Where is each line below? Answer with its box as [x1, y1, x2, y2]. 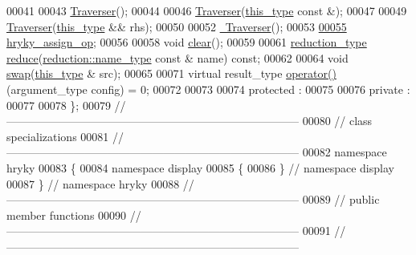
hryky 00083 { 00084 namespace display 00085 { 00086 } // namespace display [6, 159, 394, 176]
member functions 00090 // [6, 206, 141, 223]
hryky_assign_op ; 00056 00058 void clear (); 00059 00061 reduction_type [6, 34, 367, 51]
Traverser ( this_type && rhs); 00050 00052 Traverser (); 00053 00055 [6, 18, 347, 34]
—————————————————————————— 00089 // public [6, 191, 380, 208]
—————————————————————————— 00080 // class [6, 112, 373, 129]
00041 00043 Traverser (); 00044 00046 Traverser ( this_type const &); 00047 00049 [6, 2, 407, 18]
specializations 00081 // [6, 127, 124, 144]
